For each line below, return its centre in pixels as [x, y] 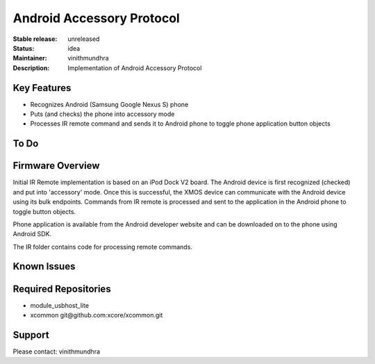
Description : [31, 68]
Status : [24, 48]
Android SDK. [32, 234]
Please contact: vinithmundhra [57, 351]
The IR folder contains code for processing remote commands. [102, 247]
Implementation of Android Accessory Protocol [135, 68]
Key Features [42, 88]
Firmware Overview [56, 166]
